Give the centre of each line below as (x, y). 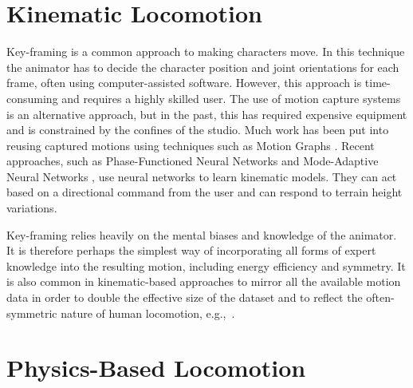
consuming (32, 98)
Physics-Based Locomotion (156, 368)
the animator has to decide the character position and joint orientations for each (203, 67)
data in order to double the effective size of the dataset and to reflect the (185, 297)
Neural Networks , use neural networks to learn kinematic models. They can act (202, 176)
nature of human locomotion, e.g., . (148, 313)
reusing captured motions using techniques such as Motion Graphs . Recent (191, 145)
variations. (32, 208)
